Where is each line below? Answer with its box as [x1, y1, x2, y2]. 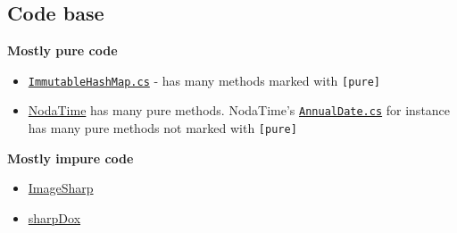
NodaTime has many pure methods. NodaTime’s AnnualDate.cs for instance [28, 101, 451, 120]
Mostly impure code [7, 148, 134, 167]
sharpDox [28, 208, 81, 227]
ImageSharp [28, 179, 94, 197]
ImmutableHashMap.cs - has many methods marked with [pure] [28, 71, 381, 89]
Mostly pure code [7, 41, 118, 60]
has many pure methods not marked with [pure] [28, 119, 297, 137]
